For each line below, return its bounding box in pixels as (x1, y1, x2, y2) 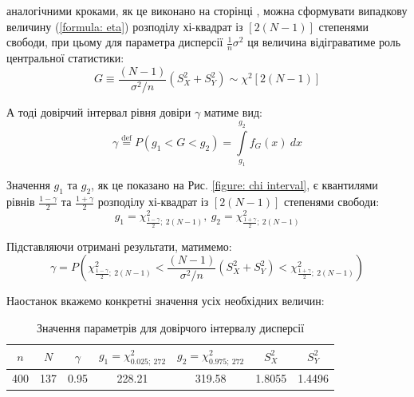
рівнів (6, 193, 35, 210)
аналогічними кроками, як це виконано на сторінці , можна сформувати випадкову (6, 2, 408, 18)
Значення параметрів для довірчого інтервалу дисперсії (36, 319, 305, 335)
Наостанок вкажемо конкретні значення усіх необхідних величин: (6, 292, 325, 309)
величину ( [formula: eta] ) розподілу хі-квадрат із (6, 18, 243, 34)
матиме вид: (203, 103, 262, 120)
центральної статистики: (6, 50, 124, 66)
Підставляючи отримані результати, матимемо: (6, 237, 232, 254)
